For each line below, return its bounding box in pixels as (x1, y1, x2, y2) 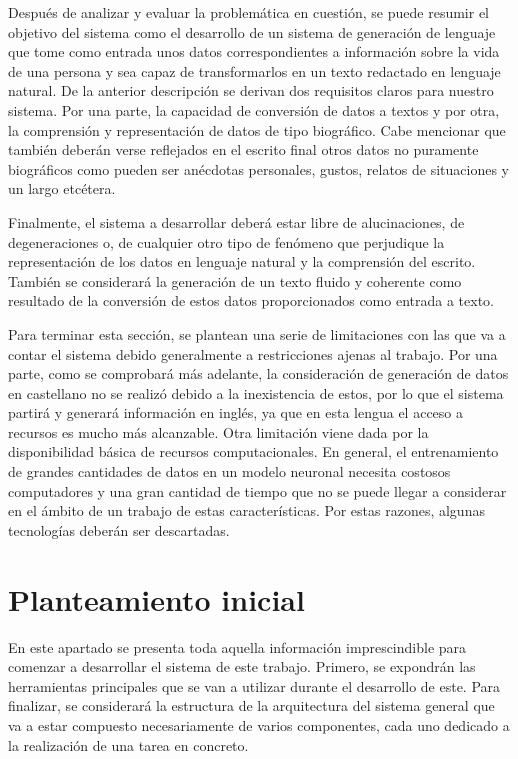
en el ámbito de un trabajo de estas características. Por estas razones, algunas (8, 500, 485, 521)
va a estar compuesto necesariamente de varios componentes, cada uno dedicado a (8, 714, 510, 735)
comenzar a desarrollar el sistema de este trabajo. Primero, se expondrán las (8, 656, 476, 677)
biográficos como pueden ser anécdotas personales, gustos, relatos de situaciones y (8, 158, 509, 179)
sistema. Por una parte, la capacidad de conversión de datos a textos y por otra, (8, 99, 500, 120)
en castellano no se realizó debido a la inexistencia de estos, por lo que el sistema (8, 382, 504, 403)
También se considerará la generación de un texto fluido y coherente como (8, 270, 462, 291)
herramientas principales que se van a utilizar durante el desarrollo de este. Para (8, 675, 501, 696)
